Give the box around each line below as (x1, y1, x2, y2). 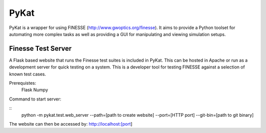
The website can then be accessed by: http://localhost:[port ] (9, 121, 133, 127)
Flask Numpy (21, 87, 48, 93)
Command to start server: (9, 96, 62, 102)
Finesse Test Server (9, 44, 72, 53)
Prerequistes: (9, 80, 36, 86)
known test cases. (9, 71, 46, 77)
